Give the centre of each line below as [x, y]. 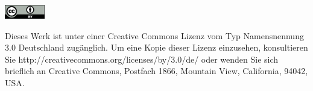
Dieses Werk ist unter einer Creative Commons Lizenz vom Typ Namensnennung [154, 35]
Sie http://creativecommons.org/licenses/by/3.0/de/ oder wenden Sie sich [142, 59]
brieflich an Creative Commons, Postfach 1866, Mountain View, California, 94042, [156, 71]
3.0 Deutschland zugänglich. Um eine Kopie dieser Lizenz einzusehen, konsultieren [156, 47]
